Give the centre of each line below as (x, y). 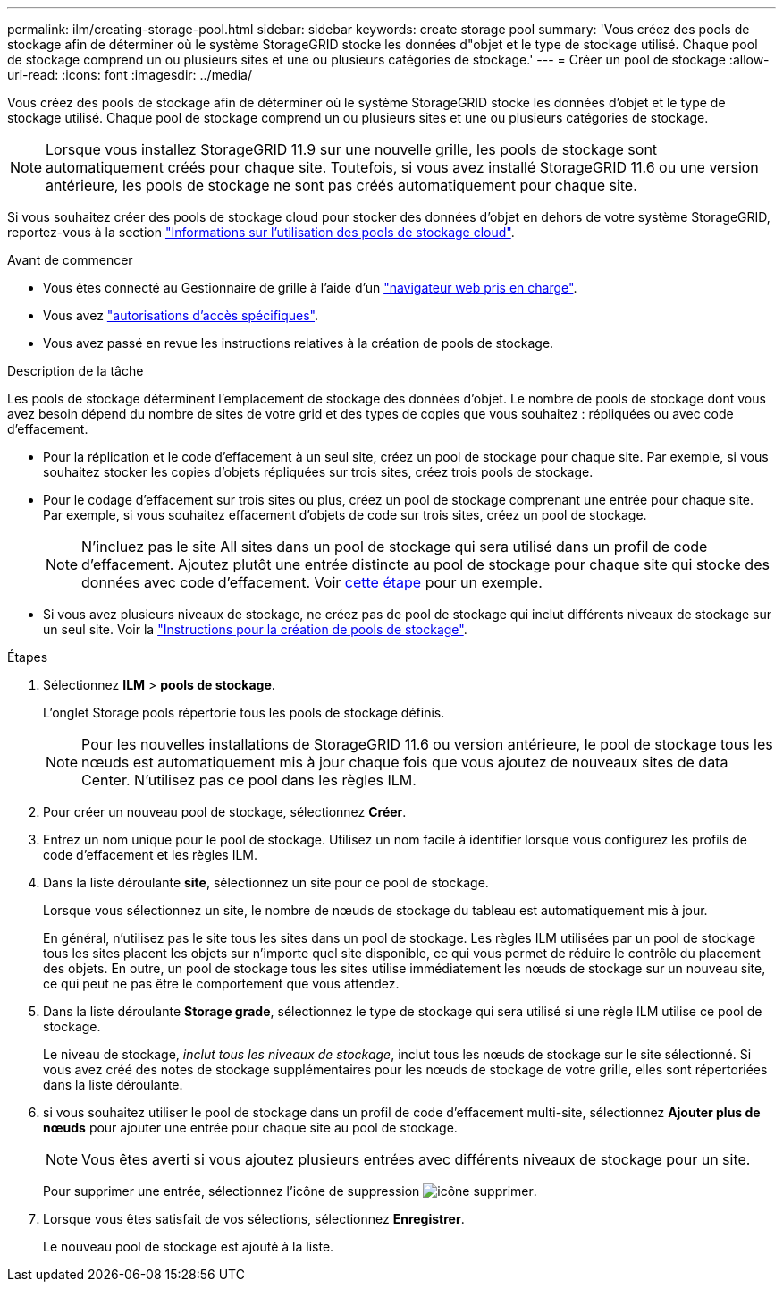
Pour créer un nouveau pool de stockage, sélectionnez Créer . (225, 812)
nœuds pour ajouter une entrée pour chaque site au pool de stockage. (250, 1128)
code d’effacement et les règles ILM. (150, 855)
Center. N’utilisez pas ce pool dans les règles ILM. (249, 780)
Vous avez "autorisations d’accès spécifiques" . (181, 315)
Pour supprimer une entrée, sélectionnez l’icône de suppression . (290, 1191)
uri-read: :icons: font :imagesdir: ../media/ (130, 75)
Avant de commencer (70, 260)
